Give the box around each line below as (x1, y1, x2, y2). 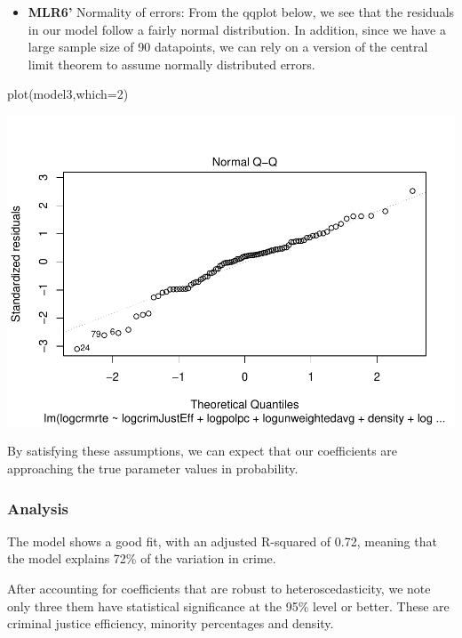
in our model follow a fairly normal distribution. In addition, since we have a (28, 20, 446, 38)
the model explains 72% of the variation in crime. (7, 549, 276, 568)
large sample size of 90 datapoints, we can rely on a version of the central (28, 37, 428, 56)
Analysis (7, 497, 69, 519)
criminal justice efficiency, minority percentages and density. (7, 614, 334, 633)
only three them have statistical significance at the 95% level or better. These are (7, 596, 450, 615)
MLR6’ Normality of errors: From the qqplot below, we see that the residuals (28, 3, 455, 20)
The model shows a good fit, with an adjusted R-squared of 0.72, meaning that (7, 531, 437, 550)
